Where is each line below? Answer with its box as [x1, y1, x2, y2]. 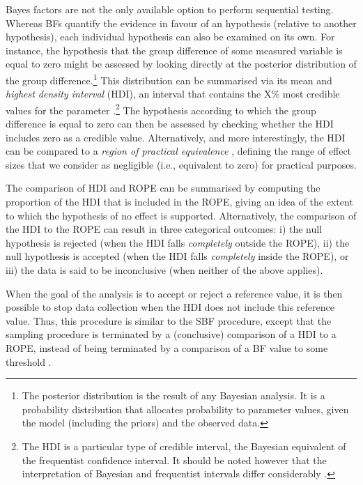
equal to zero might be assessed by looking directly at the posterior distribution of [6, 56, 357, 71]
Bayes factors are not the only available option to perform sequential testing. [6, 2, 334, 16]
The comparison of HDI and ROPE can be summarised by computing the [6, 180, 320, 195]
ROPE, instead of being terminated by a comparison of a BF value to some [6, 340, 328, 355]
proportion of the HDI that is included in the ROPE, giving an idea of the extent [6, 194, 353, 209]
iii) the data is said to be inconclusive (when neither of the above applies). [6, 263, 323, 277]
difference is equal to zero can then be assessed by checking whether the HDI [6, 116, 334, 131]
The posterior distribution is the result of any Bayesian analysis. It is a [22, 388, 325, 403]
